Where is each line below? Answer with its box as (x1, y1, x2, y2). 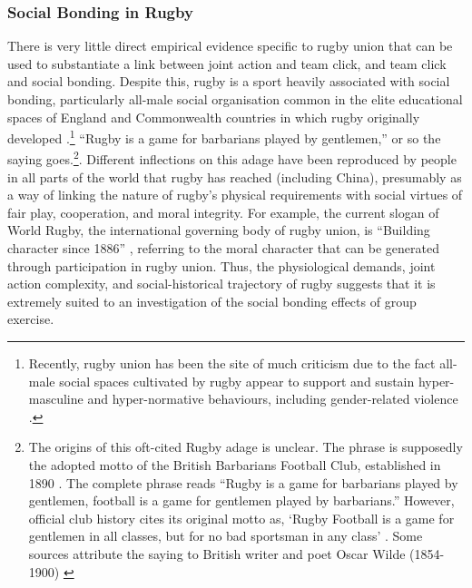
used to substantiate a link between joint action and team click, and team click (7, 54, 447, 73)
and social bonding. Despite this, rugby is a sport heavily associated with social (7, 72, 450, 91)
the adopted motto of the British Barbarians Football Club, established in (28, 456, 441, 474)
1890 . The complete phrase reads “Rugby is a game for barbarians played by (28, 473, 458, 492)
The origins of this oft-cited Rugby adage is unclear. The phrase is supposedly (28, 437, 463, 456)
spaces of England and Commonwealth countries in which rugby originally (7, 107, 420, 126)
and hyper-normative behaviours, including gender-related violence (87, 389, 458, 408)
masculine (28, 389, 84, 408)
